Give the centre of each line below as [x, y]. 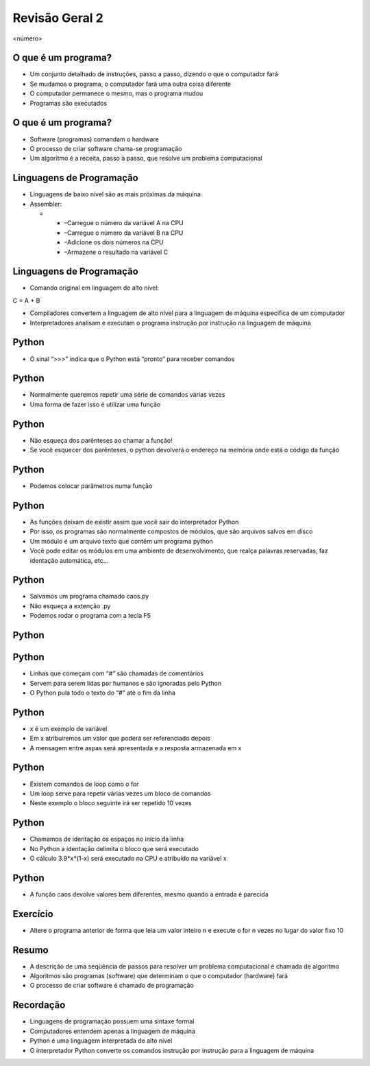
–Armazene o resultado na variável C [116, 252]
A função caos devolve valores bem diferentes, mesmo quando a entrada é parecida [149, 894]
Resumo [30, 950]
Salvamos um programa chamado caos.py [89, 596]
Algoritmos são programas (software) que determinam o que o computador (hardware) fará [159, 976]
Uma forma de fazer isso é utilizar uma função [95, 404]
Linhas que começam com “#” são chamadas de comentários [117, 673]
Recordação [39, 1005]
